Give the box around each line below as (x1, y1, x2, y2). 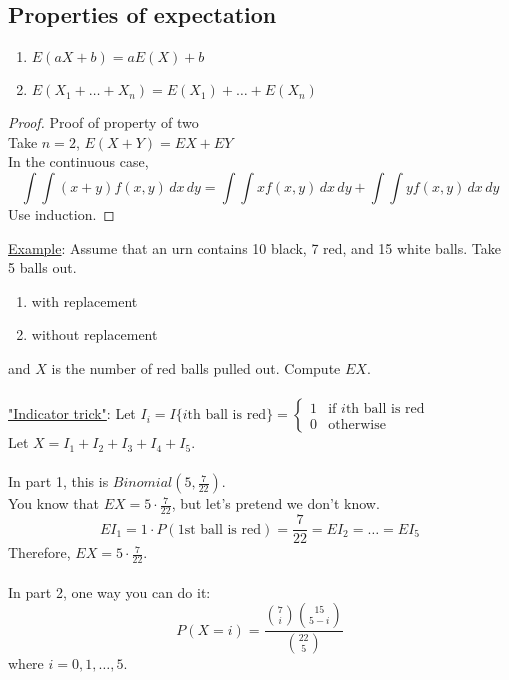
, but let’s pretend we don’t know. (171, 493, 380, 514)
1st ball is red (177, 522, 262, 537)
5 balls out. (8, 257, 77, 278)
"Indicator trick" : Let (8, 403, 136, 424)
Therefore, (8, 542, 71, 563)
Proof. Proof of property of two (8, 112, 199, 133)
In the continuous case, (8, 151, 149, 172)
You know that (8, 493, 100, 514)
